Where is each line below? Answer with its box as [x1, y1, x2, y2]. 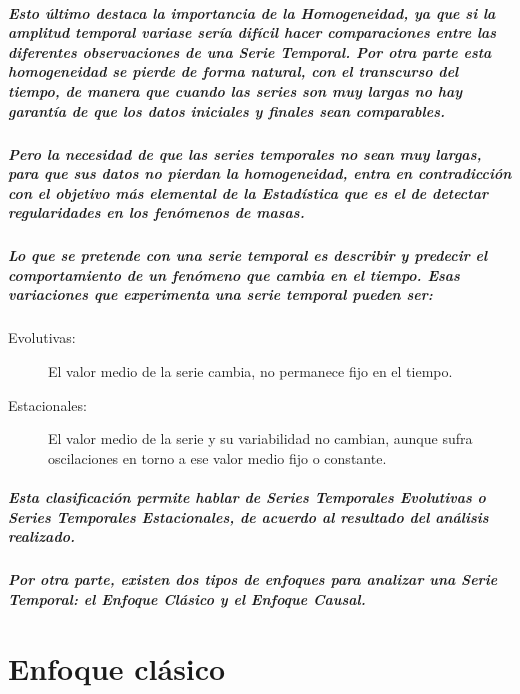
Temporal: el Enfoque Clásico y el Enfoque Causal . [8, 588, 366, 609]
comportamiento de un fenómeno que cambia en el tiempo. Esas [8, 264, 460, 285]
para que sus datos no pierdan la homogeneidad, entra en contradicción [8, 163, 512, 184]
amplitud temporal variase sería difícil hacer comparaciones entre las [8, 22, 497, 43]
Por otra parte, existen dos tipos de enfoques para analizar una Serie [8, 569, 498, 590]
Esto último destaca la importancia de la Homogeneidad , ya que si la [8, 2, 496, 23]
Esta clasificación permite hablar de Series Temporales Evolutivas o [8, 487, 486, 507]
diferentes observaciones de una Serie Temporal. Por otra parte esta [8, 41, 492, 62]
